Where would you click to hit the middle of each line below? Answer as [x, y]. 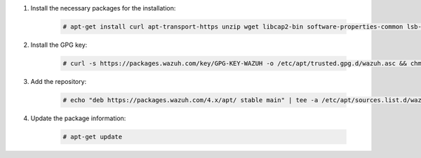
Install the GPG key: [59, 45]
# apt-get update [93, 137]
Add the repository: [59, 81]
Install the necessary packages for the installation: [103, 8]
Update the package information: [78, 118]
